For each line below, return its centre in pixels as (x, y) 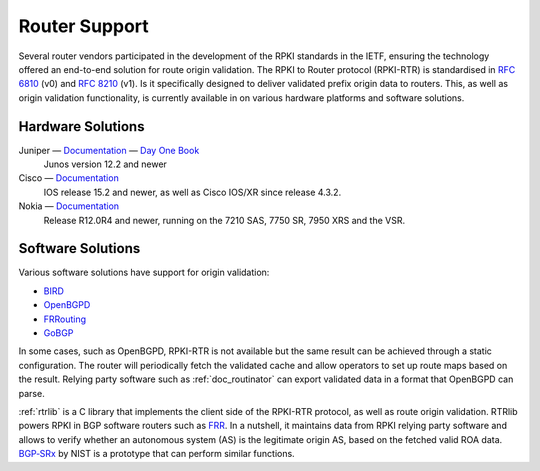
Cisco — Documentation (68, 178)
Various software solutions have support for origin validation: (144, 272)
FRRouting (65, 319)
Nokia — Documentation (69, 206)
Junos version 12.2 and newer (105, 164)
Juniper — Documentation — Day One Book (109, 150)
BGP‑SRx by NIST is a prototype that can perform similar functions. (156, 454)
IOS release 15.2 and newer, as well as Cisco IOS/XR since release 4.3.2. (192, 192)
